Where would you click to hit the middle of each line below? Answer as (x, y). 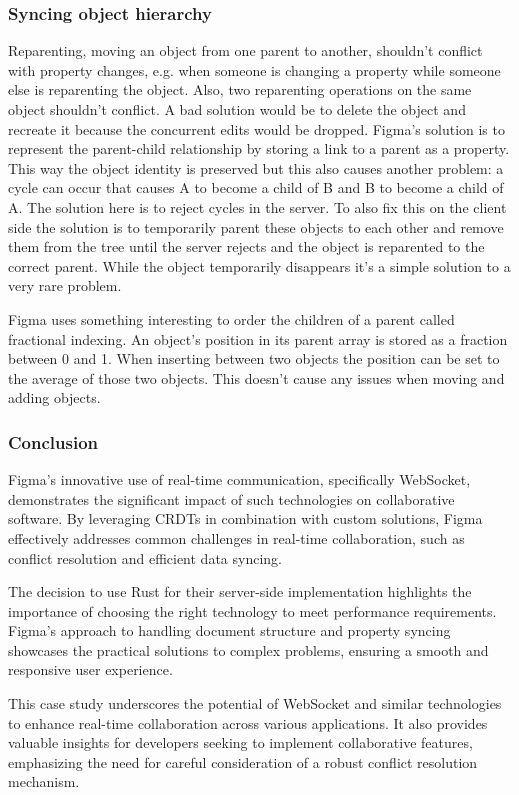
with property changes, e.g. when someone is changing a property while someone (254, 69)
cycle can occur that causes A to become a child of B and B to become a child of (256, 187)
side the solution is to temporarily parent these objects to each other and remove (256, 226)
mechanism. (44, 781)
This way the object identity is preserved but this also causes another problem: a (256, 167)
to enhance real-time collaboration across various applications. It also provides (248, 722)
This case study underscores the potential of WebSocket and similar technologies (255, 703)
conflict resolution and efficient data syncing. (145, 557)
